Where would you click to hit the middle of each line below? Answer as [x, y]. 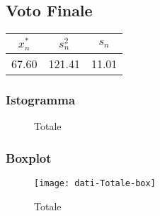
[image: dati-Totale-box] [95, 183]
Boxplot [29, 157]
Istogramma [41, 99]
